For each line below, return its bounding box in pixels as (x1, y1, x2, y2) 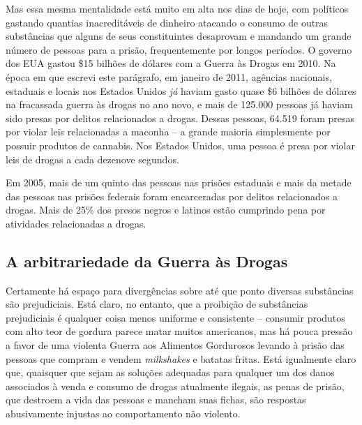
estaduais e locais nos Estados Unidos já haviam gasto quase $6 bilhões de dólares (6, 83, 356, 98)
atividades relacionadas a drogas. (6, 216, 146, 230)
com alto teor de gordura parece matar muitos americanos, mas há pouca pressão (6, 324, 353, 338)
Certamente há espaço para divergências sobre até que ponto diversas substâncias (6, 283, 354, 297)
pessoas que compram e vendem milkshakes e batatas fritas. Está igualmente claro (6, 351, 356, 366)
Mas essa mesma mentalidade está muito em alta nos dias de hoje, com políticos (6, 1, 349, 15)
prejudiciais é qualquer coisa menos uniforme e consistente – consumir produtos (6, 310, 345, 325)
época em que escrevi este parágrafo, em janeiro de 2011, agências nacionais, (6, 69, 332, 84)
